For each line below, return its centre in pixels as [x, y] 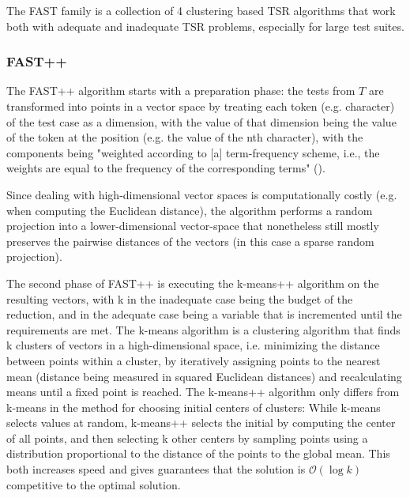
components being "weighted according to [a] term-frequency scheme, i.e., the [193, 152]
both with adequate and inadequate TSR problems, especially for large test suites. [205, 26]
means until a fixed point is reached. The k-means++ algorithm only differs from [203, 392]
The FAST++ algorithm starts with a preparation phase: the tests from [181, 91]
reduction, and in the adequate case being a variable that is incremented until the [204, 314]
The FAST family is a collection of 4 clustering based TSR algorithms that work [201, 10]
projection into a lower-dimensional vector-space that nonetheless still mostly [193, 226]
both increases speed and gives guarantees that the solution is [156, 469]
